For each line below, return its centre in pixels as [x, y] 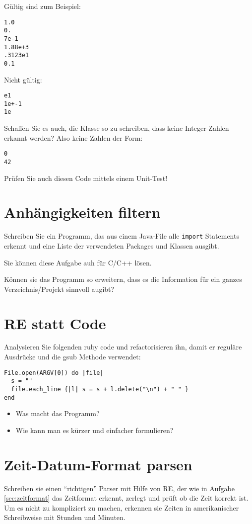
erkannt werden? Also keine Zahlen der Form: [73, 137]
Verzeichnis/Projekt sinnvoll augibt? [59, 289]
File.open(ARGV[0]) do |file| [54, 373]
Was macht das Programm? [58, 413]
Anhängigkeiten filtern [82, 212]
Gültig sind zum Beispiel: [42, 6]
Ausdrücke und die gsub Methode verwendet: [72, 357]
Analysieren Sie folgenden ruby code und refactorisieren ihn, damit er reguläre [123, 347]
